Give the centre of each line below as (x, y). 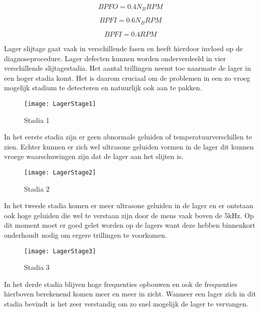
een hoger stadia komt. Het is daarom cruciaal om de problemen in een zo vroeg (127, 77)
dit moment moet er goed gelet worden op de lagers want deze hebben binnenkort (130, 225)
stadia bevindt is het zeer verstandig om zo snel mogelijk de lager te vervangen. (126, 303)
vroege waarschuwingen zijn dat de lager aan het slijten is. (94, 156)
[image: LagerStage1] (60, 104)
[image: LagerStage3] (60, 251)
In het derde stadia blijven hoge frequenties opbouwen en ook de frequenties (121, 284)
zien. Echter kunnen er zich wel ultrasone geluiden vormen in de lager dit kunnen (129, 146)
